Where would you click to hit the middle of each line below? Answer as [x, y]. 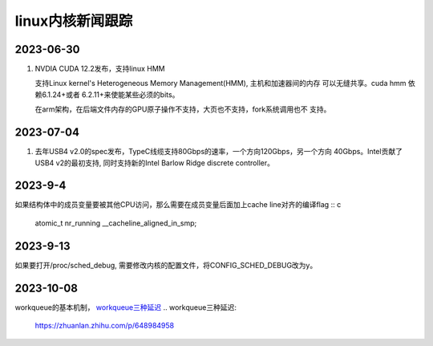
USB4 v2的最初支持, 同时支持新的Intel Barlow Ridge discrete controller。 [154, 163]
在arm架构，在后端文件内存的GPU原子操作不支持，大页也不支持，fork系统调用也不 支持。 [183, 109]
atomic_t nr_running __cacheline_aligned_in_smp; [116, 223]
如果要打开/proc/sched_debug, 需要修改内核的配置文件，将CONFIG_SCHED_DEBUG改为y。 [166, 265]
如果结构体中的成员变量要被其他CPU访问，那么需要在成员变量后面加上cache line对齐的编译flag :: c [178, 205]
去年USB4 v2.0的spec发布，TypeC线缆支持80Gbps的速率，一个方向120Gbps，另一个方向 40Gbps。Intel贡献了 [219, 152]
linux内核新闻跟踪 [74, 21]
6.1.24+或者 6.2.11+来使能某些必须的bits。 [110, 94]
